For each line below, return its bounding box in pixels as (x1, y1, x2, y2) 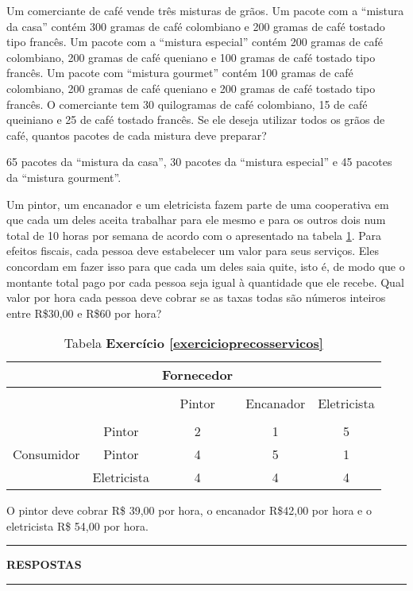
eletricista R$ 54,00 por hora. (6, 517, 149, 534)
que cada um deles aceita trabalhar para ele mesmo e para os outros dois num (6, 211, 386, 228)
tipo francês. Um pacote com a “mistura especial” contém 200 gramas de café (6, 33, 383, 50)
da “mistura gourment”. (6, 168, 122, 185)
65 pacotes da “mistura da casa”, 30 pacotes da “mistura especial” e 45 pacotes (6, 153, 392, 170)
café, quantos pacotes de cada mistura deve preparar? (6, 126, 267, 143)
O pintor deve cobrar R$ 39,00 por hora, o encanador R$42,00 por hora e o (6, 502, 372, 519)
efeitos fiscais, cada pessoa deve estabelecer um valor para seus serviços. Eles (6, 242, 379, 259)
